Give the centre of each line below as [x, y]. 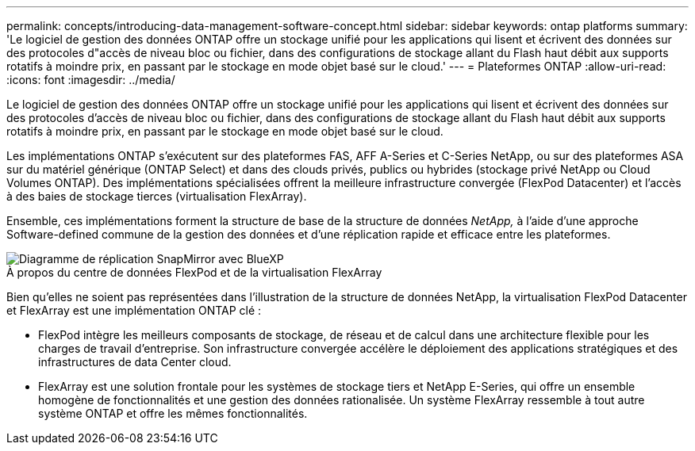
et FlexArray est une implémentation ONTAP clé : [134, 310]
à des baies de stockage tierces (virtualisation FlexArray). [157, 196]
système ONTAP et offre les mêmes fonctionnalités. [173, 413]
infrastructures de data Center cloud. [135, 362]
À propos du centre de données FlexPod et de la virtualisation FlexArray [194, 272]
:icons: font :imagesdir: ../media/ [91, 80]
